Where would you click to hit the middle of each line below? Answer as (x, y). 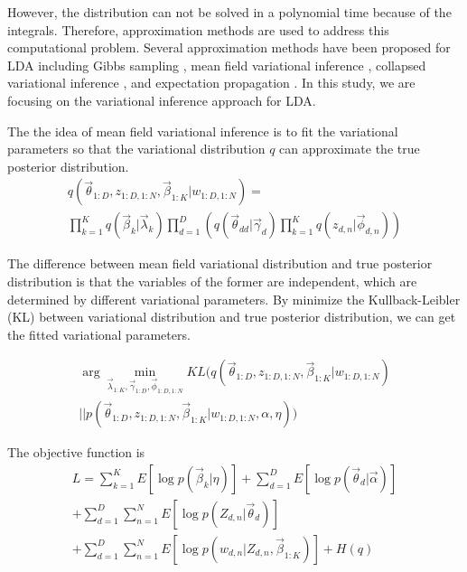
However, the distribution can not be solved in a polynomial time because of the (229, 12)
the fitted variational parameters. (99, 334)
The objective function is (76, 452)
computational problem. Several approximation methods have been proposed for (229, 47)
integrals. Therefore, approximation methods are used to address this (198, 29)
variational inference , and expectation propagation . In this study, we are (211, 83)
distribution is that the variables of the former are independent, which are (212, 281)
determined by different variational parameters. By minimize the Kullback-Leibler (234, 299)
